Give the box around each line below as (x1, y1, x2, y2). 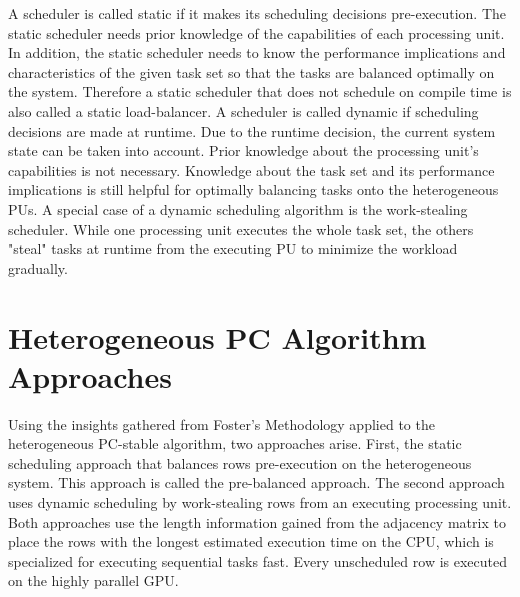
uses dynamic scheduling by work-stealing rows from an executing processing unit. (8, 492, 512, 512)
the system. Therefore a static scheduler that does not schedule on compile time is (8, 81, 512, 102)
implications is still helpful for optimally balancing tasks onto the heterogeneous (8, 179, 499, 200)
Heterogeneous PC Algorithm (8, 316, 427, 357)
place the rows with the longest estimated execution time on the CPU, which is (8, 531, 494, 552)
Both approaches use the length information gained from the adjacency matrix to (8, 511, 506, 532)
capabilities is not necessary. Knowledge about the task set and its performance (8, 159, 495, 180)
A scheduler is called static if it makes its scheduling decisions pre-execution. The (8, 3, 507, 23)
